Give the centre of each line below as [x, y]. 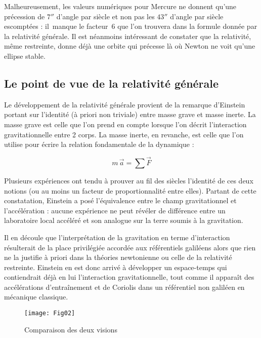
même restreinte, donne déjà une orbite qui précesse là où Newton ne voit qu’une [130, 46]
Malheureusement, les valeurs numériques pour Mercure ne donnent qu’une [120, 6]
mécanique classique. [36, 297]
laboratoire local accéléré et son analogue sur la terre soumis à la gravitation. [124, 220]
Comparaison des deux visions [71, 329]
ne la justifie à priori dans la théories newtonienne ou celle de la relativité [118, 257]
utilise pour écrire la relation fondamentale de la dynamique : [99, 144]
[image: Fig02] [50, 313]
